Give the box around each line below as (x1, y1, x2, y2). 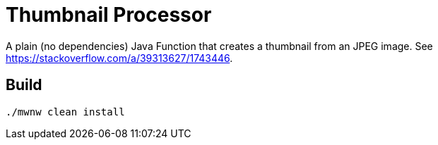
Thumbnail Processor (6, 3, 212, 27)
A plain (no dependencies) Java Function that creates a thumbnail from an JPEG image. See (6, 39, 433, 52)
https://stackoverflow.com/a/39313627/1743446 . (6, 51, 233, 64)
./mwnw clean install (6, 106, 125, 118)
